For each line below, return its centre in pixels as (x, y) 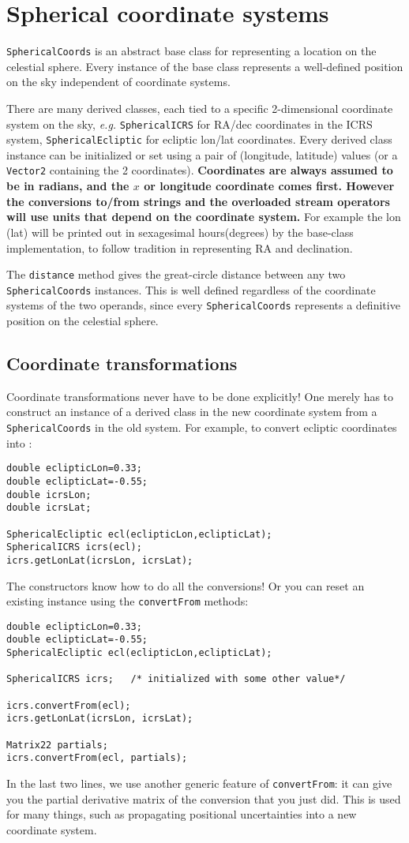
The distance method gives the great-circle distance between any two (176, 274)
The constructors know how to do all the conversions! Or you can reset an (186, 585)
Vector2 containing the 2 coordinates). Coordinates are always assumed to (200, 170)
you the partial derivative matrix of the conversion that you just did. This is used (204, 798)
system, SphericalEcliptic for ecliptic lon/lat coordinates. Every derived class (199, 139)
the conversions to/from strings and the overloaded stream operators (198, 201)
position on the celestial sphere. (83, 321)
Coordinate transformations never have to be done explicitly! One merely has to (200, 396)
